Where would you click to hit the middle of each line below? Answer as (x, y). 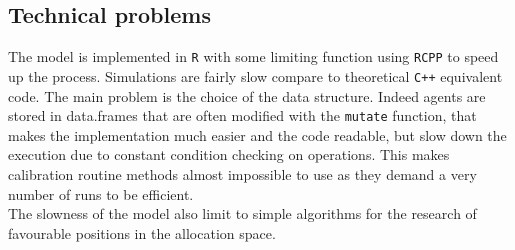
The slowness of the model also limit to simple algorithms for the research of (242, 213)
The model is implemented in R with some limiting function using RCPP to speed (253, 56)
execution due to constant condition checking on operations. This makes (229, 154)
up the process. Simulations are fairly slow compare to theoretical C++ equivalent (255, 75)
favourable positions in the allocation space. (142, 232)
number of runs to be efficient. (101, 193)
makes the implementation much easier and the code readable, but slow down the (257, 134)
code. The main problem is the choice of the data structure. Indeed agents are (247, 95)
